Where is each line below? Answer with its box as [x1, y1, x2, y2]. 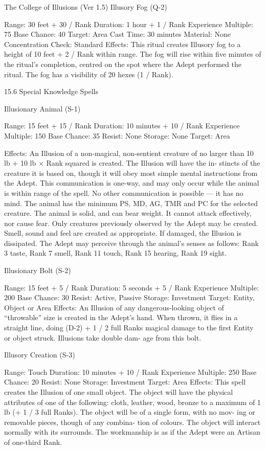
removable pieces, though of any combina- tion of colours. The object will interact [4, 416, 261, 427]
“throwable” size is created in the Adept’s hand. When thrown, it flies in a [4, 312, 238, 323]
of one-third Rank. [4, 436, 62, 447]
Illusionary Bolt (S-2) [4, 265, 71, 276]
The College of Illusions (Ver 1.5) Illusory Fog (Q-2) [4, 2, 167, 12]
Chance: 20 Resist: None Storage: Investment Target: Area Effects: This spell [4, 376, 246, 387]
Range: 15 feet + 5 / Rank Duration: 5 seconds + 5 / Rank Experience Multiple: [4, 282, 259, 293]
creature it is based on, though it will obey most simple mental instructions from [4, 167, 258, 178]
